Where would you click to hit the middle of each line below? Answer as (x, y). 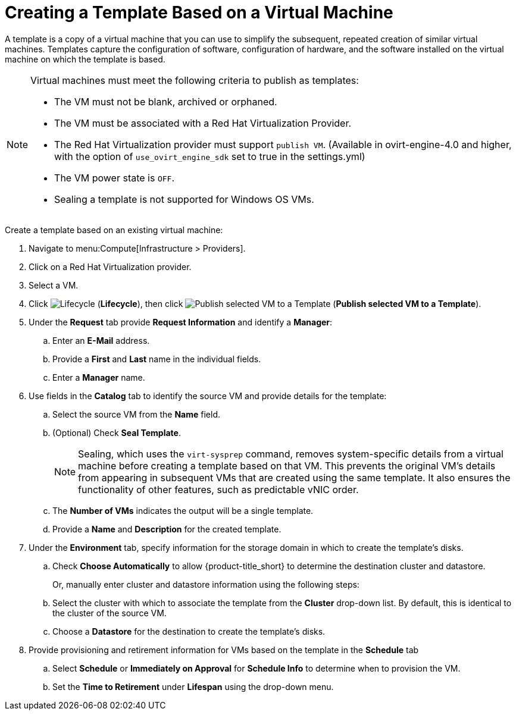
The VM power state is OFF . (114, 178)
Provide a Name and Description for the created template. (167, 529)
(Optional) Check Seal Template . (117, 432)
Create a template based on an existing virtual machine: (114, 230)
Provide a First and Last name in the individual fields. (157, 359)
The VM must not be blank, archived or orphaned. (166, 101)
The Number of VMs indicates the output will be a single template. (183, 510)
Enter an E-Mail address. (101, 340)
